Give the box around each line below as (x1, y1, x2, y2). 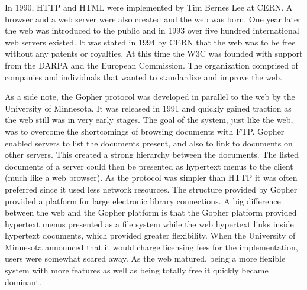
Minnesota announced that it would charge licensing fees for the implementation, (5, 240, 298, 253)
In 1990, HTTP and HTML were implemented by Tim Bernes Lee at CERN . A (5, 1, 293, 13)
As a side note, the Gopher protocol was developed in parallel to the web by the (5, 90, 295, 103)
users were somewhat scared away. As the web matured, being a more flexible (5, 252, 286, 265)
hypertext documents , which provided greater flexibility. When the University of (5, 229, 296, 242)
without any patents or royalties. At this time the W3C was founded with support (5, 47, 303, 60)
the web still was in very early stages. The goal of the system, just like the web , (5, 113, 293, 126)
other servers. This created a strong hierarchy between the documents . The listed (5, 148, 299, 161)
